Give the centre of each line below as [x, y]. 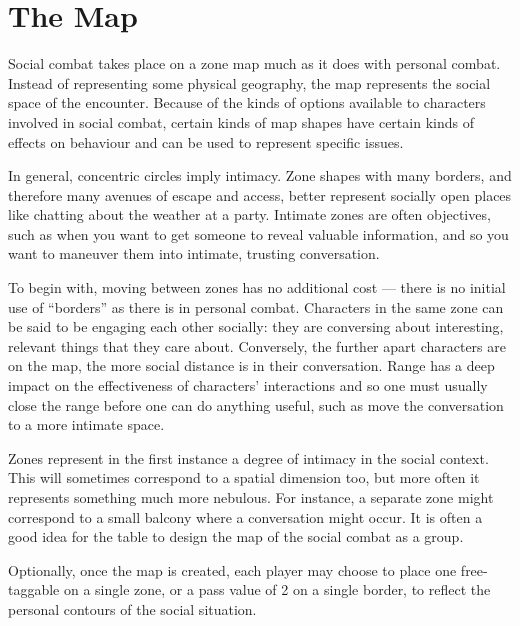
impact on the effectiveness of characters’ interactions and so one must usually [248, 385]
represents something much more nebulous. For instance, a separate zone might [251, 497]
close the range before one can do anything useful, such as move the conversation [256, 404]
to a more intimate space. [86, 424]
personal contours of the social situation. [132, 608]
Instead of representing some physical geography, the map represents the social [249, 82]
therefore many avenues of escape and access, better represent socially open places [260, 194]
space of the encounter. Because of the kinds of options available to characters [247, 102]
